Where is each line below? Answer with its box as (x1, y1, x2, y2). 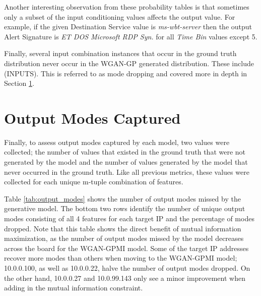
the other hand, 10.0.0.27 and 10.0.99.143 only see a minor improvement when (4, 272, 245, 283)
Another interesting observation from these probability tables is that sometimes (4, 2, 249, 12)
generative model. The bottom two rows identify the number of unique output (4, 203, 245, 214)
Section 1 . (4, 78, 34, 88)
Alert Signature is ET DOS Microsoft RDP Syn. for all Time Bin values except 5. (4, 31, 257, 41)
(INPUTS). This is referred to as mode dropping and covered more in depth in (4, 68, 247, 78)
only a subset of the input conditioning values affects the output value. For (4, 11, 235, 22)
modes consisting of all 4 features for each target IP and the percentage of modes (4, 213, 254, 224)
